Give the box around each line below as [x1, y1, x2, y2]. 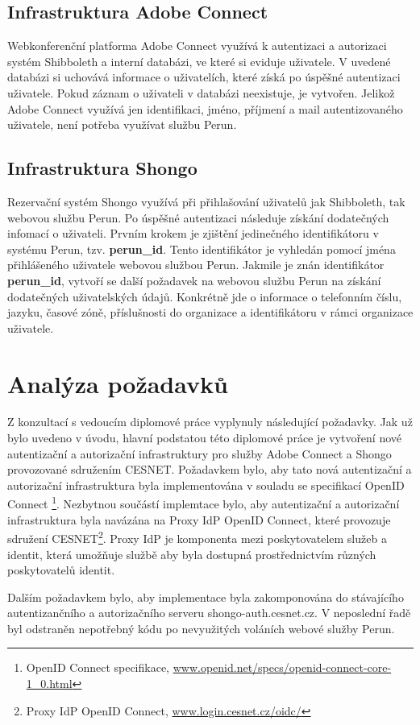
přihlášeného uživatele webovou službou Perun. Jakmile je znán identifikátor [7, 256, 385, 273]
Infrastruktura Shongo [7, 155, 198, 180]
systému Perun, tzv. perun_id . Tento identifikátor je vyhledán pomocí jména [7, 240, 396, 257]
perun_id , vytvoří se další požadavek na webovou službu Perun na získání [7, 271, 381, 288]
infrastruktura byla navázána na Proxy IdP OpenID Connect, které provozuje [7, 511, 391, 528]
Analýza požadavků [7, 367, 228, 400]
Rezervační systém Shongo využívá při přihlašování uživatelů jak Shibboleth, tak [7, 193, 405, 209]
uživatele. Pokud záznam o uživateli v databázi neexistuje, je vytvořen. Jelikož [7, 84, 395, 101]
